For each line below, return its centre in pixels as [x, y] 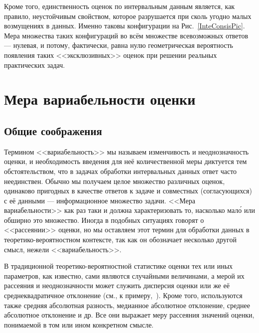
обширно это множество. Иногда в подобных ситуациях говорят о [104, 220]
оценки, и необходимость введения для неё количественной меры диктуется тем [126, 161]
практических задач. [35, 65]
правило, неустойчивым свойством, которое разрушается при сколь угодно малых [128, 16]
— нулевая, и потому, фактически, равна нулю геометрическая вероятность [119, 45]
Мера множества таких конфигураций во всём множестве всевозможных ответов [126, 35]
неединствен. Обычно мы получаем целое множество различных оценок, [115, 181]
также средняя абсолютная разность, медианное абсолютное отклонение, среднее [127, 305]
